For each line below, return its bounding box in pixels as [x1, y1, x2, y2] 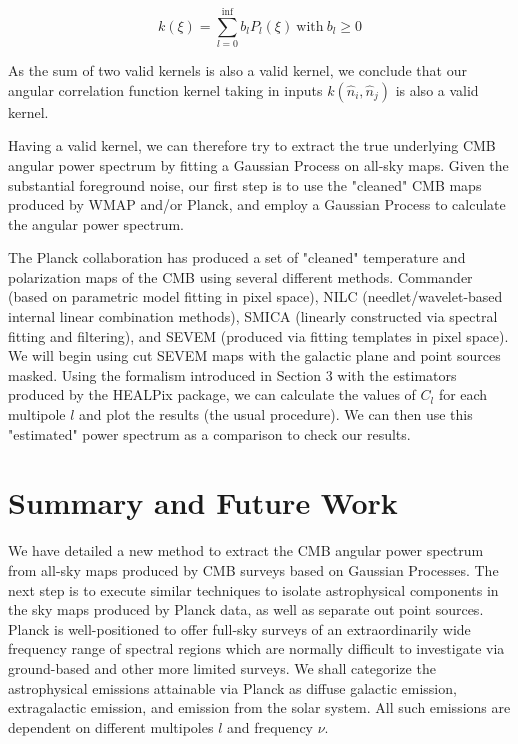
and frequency [226, 716, 313, 737]
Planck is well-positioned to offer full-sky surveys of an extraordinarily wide [8, 618, 471, 639]
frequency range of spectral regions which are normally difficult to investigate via [8, 638, 505, 659]
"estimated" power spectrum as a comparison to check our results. [8, 423, 411, 444]
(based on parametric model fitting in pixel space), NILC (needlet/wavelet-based [8, 286, 503, 307]
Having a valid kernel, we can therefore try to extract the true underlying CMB [8, 135, 496, 156]
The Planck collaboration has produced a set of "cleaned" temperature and [8, 247, 466, 268]
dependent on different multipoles [8, 716, 214, 737]
